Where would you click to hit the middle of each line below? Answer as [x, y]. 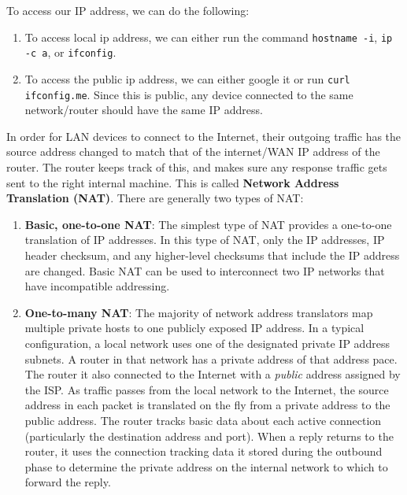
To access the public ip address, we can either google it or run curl [187, 78]
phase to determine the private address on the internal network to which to [206, 466]
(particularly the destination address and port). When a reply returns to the [209, 436]
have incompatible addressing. [97, 286]
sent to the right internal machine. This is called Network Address [173, 182]
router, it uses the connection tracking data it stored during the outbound [203, 451]
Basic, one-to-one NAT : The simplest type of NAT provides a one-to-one [208, 224]
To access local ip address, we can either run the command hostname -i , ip [209, 37]
